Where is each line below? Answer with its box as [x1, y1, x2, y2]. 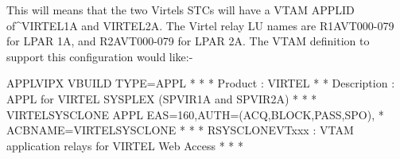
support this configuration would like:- [6, 48, 193, 64]
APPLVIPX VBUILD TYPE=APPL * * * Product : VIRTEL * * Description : [6, 75, 395, 91]
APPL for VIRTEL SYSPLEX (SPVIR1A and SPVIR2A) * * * [6, 90, 317, 107]
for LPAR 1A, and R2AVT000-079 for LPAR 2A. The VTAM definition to [6, 33, 370, 49]
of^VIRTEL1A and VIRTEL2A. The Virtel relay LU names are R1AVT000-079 [6, 17, 394, 33]
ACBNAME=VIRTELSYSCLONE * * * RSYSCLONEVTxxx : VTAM [6, 122, 354, 138]
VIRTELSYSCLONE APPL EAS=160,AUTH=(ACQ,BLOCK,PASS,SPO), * [6, 106, 384, 122]
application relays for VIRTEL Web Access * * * [6, 137, 243, 153]
